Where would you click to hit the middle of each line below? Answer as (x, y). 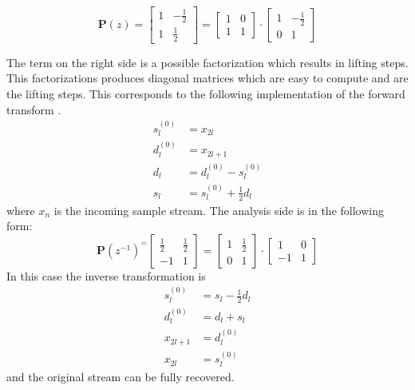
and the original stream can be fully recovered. (121, 376)
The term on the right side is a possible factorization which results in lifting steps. (207, 62)
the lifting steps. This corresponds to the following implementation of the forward (206, 93)
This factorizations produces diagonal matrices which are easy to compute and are (207, 78)
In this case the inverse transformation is (106, 275)
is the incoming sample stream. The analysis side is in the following (219, 210)
